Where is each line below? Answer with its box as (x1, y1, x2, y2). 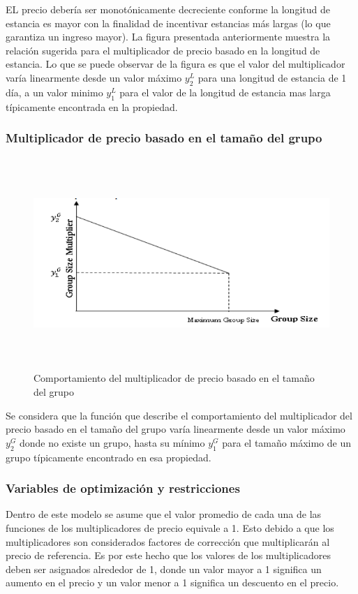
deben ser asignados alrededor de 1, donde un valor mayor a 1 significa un (6, 561, 322, 576)
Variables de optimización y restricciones (6, 480, 240, 497)
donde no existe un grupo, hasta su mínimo (20, 435, 205, 450)
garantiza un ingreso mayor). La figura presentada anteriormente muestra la (6, 29, 331, 44)
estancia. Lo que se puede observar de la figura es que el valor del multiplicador (6, 57, 345, 71)
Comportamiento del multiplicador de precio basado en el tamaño (33, 371, 315, 385)
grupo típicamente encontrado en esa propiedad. (6, 450, 211, 464)
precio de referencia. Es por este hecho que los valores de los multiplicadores (6, 548, 331, 563)
